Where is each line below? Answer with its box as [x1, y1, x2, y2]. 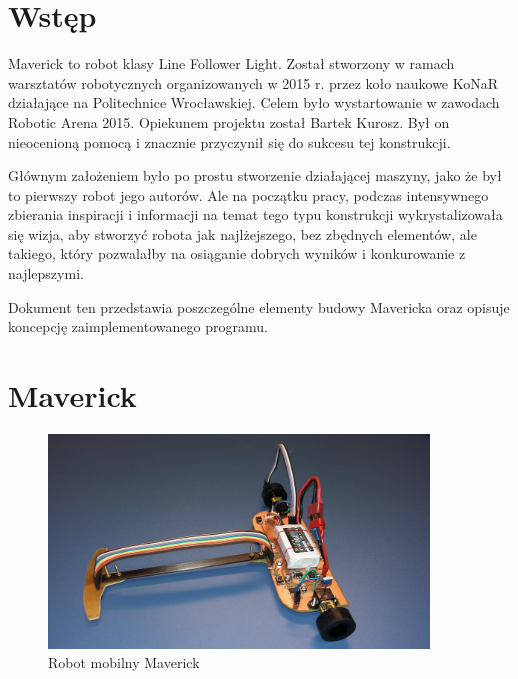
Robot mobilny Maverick [48, 652, 200, 673]
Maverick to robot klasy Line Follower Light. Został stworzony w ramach [8, 53, 455, 74]
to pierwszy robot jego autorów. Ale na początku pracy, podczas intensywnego [8, 184, 489, 205]
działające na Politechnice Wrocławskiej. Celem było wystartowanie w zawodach [8, 92, 500, 113]
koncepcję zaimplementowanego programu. [8, 316, 268, 337]
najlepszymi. [8, 263, 84, 284]
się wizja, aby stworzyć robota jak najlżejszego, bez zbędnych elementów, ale [8, 223, 477, 244]
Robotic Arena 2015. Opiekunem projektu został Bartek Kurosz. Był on [8, 111, 450, 132]
